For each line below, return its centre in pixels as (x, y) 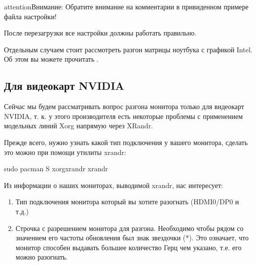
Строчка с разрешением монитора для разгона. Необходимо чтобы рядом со (129, 228)
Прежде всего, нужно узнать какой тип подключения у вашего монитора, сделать (126, 142)
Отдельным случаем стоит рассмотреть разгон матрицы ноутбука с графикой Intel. (128, 49)
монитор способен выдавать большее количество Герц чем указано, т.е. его (128, 247)
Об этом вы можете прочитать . (51, 59)
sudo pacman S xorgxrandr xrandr (56, 169)
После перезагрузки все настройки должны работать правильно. (100, 33)
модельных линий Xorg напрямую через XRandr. (79, 126)
